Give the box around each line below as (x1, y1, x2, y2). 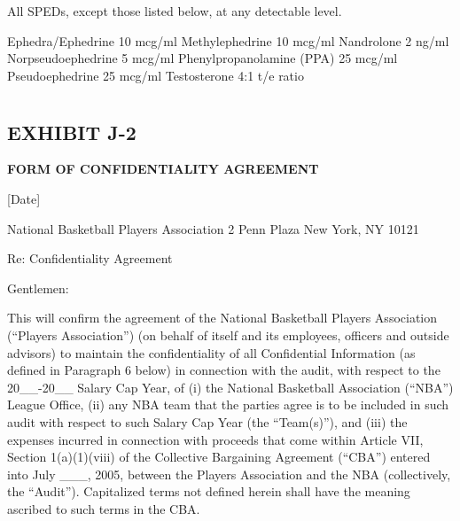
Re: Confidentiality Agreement (7, 249, 173, 268)
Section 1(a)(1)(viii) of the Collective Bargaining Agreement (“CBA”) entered (7, 447, 431, 466)
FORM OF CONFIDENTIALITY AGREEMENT (7, 159, 319, 178)
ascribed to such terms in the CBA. (7, 499, 200, 517)
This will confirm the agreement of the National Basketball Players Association (7, 308, 438, 327)
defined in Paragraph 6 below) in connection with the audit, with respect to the (7, 361, 441, 379)
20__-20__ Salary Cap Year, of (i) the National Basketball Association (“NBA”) (7, 377, 454, 396)
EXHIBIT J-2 (7, 118, 136, 145)
